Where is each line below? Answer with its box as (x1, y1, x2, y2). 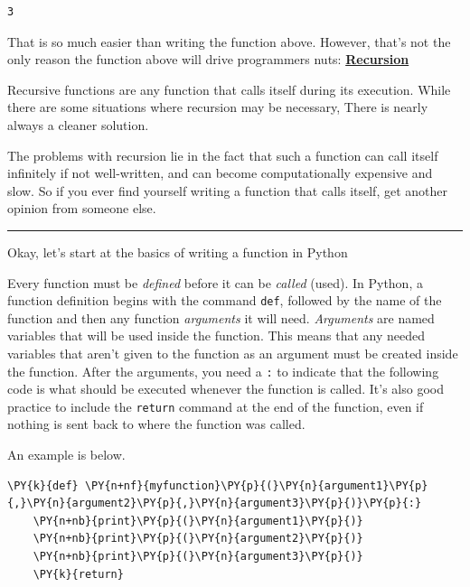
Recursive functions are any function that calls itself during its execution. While (7, 79, 451, 98)
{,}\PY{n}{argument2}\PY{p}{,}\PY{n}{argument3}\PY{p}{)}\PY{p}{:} (7, 497, 422, 510)
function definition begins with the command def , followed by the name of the (7, 291, 442, 310)
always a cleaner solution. (7, 115, 149, 134)
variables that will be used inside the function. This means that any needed (7, 326, 426, 345)
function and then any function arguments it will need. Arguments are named (7, 308, 435, 327)
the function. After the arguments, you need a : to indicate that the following (7, 361, 439, 380)
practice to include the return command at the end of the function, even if (7, 396, 424, 415)
